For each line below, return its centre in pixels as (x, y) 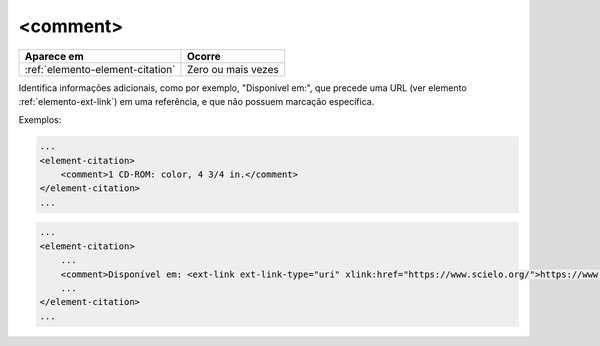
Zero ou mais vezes (232, 69)
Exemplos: (40, 120)
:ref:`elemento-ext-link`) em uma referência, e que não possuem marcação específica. (196, 101)
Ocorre (204, 56)
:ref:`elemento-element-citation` (100, 69)
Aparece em (54, 56)
